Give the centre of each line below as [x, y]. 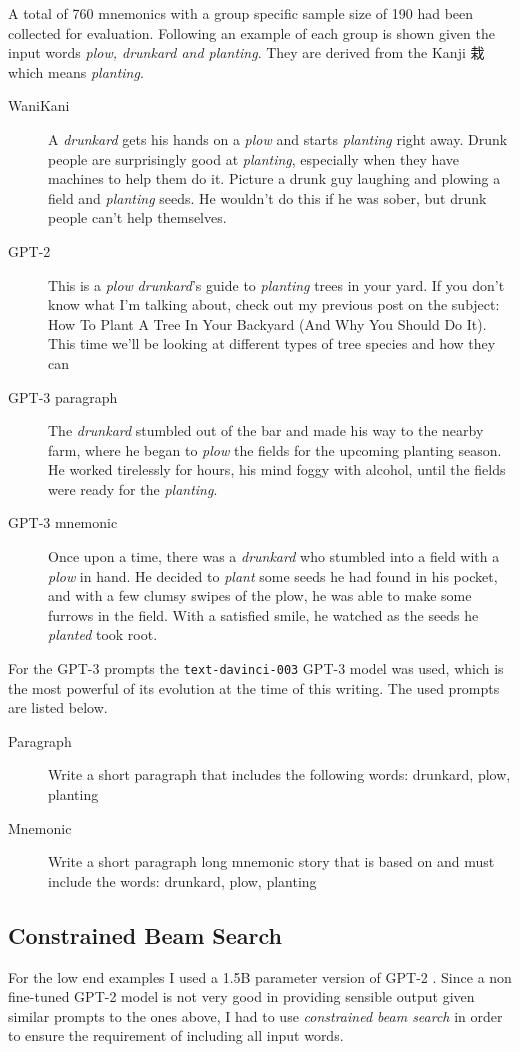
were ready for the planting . [133, 488]
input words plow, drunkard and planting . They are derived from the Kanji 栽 [246, 52]
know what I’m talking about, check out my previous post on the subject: [274, 304]
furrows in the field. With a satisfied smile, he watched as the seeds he [263, 614]
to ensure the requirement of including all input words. [176, 1035]
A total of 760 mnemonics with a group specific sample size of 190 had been [241, 13]
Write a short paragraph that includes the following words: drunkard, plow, [279, 774]
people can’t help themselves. [137, 217]
